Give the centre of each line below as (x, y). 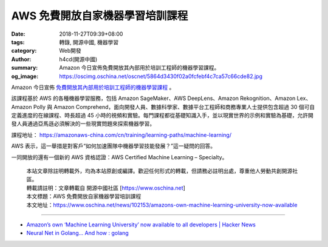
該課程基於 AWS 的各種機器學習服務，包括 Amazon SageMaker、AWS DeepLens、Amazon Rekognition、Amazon (153, 98)
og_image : (25, 76)
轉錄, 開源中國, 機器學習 (89, 42)
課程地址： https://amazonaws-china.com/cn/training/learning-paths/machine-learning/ (121, 135)
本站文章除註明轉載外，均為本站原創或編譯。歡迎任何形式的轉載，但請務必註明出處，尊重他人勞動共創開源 (159, 171)
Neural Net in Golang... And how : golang (77, 233)
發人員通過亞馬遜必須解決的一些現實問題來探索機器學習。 (83, 123)
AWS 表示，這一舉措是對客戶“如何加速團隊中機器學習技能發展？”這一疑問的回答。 (113, 146)
